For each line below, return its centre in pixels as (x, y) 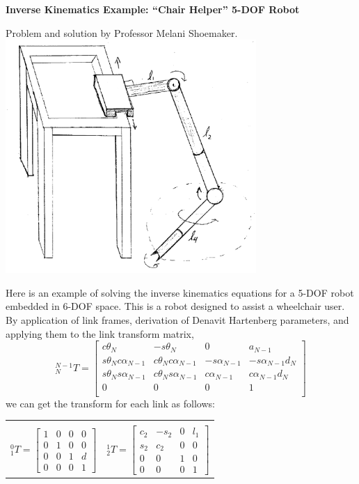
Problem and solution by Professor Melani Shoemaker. (122, 32)
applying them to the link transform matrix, (100, 333)
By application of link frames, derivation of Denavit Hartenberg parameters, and (177, 320)
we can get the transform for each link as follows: (110, 403)
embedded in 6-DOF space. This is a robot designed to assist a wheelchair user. (175, 306)
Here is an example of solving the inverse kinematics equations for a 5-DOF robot (180, 292)
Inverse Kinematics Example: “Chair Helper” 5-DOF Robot (153, 9)
